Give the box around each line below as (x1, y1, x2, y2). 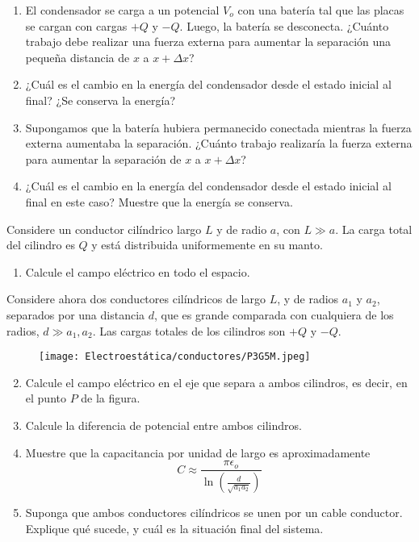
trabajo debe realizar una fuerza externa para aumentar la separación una (25, 33, 392, 50)
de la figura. (81, 390, 140, 406)
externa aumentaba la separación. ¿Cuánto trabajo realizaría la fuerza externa (25, 135, 413, 152)
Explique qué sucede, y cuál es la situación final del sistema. (25, 519, 324, 536)
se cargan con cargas (25, 17, 128, 34)
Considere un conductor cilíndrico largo (6, 220, 202, 237)
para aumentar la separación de (25, 150, 182, 167)
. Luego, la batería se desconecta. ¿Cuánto (179, 17, 389, 34)
